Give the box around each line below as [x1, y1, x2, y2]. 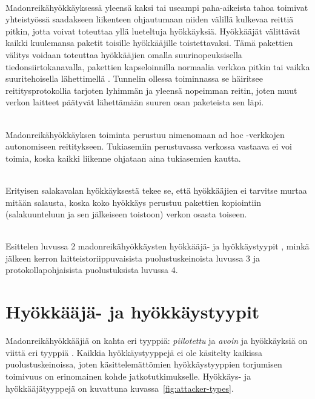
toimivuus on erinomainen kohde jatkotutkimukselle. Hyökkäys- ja [5, 369, 251, 382]
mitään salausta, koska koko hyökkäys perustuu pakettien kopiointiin [5, 196, 262, 208]
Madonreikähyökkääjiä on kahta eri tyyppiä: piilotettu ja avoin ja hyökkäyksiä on [5, 334, 308, 347]
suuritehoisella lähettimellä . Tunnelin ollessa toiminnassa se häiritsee [5, 72, 263, 85]
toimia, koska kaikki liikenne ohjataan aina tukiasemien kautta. [5, 151, 241, 164]
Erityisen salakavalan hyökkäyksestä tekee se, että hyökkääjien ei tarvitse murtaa [5, 183, 307, 196]
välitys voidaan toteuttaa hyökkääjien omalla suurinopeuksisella [5, 48, 242, 61]
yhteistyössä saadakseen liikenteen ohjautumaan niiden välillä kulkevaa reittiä [5, 13, 294, 25]
